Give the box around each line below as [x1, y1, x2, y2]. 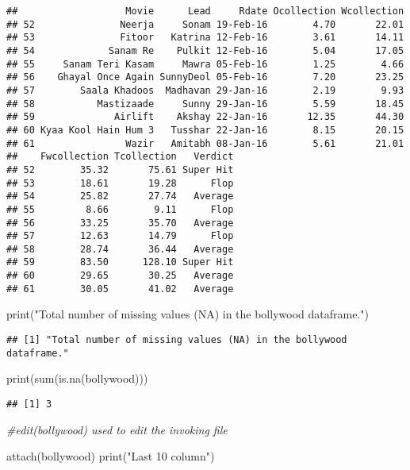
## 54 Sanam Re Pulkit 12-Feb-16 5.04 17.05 [6, 44, 404, 56]
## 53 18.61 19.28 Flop [6, 177, 234, 189]
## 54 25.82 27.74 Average [6, 191, 234, 202]
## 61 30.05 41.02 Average [6, 283, 234, 295]
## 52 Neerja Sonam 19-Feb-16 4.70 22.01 [6, 18, 404, 30]
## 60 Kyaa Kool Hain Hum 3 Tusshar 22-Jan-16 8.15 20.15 [6, 124, 404, 136]
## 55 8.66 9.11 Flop [6, 203, 234, 215]
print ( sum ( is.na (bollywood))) [6, 370, 148, 387]
